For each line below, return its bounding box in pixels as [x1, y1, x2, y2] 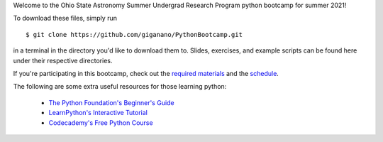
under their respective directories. [13, 56, 113, 65]
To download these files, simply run [13, 14, 117, 23]
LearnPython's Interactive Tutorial [48, 109, 148, 117]
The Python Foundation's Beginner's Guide [48, 98, 174, 106]
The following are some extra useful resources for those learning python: [13, 82, 227, 91]
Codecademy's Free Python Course [48, 118, 153, 127]
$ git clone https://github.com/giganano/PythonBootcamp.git [26, 31, 243, 38]
